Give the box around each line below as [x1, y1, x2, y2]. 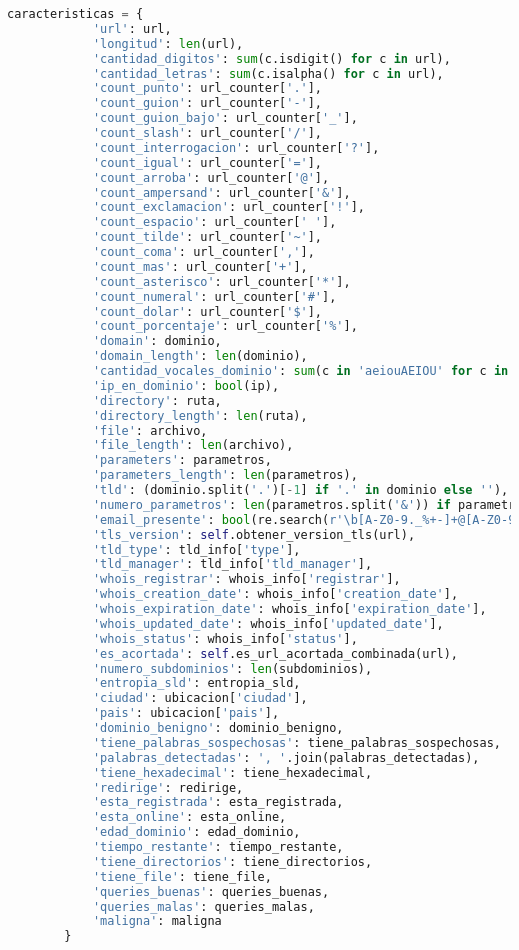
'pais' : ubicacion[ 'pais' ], [92, 706, 280, 721]
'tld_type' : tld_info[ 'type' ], [92, 542, 301, 557]
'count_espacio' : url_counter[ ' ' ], [92, 215, 337, 230]
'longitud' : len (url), [92, 36, 244, 51]
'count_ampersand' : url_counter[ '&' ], [92, 185, 351, 200]
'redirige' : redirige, [92, 780, 244, 795]
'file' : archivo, [92, 423, 208, 438]
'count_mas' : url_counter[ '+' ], [92, 259, 308, 274]
